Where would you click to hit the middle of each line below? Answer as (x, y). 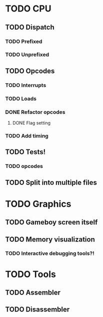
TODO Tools (30, 274)
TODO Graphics (38, 204)
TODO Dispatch (30, 27)
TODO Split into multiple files (51, 182)
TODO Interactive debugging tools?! (50, 253)
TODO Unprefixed (27, 54)
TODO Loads (21, 98)
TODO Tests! (25, 152)
